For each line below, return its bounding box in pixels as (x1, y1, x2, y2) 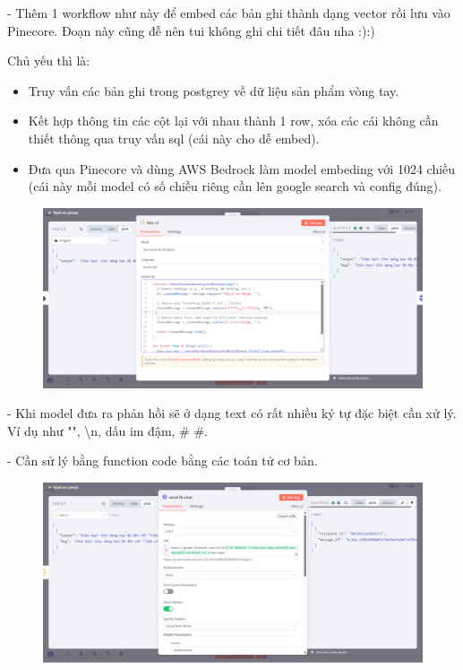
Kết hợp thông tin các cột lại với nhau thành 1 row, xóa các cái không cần (28, 111, 439, 130)
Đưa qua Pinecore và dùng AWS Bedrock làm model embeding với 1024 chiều (28, 159, 456, 178)
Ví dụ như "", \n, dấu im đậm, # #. (7, 421, 208, 439)
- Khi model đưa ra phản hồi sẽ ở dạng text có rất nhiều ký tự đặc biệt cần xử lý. (7, 404, 457, 422)
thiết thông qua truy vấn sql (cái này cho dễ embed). (28, 128, 320, 147)
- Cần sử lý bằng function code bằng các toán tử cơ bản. (7, 451, 318, 470)
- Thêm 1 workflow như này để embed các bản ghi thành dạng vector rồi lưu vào (7, 4, 450, 22)
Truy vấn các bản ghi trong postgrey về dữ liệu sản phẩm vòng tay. (28, 81, 399, 100)
